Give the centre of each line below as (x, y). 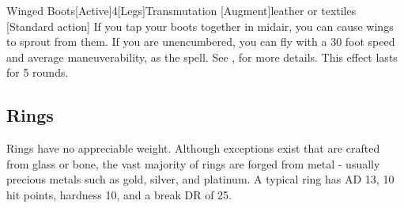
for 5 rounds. (38, 72)
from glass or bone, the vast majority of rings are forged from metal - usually (193, 163)
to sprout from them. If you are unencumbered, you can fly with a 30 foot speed (201, 42)
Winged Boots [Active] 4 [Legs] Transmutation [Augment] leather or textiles (181, 10)
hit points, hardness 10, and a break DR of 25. (119, 194)
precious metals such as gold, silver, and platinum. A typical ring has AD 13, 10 (200, 179)
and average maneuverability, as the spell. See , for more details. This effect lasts (202, 57)
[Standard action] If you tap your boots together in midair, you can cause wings (200, 26)
